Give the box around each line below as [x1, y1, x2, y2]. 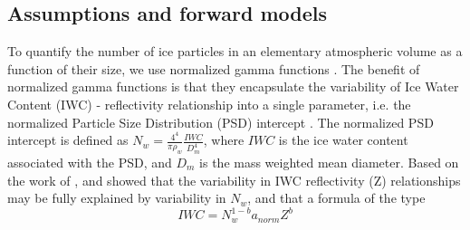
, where [203, 130, 245, 149]
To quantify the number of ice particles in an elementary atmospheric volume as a [7, 42, 463, 61]
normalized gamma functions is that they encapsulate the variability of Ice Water [7, 77, 459, 96]
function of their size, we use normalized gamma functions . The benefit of [7, 59, 420, 78]
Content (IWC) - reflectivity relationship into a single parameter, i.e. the [7, 94, 411, 113]
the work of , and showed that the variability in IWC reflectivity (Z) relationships [7, 170, 461, 189]
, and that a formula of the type [247, 188, 426, 207]
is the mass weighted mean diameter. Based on [199, 153, 459, 172]
